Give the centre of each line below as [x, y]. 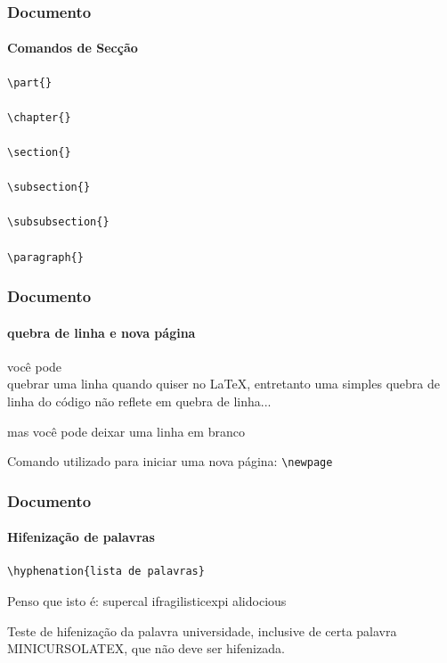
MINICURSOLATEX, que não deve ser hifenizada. [146, 648]
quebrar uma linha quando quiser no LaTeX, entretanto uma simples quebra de [223, 384]
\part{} [30, 82]
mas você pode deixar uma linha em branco [126, 431]
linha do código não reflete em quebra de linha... [139, 401]
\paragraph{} [45, 257]
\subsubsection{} [58, 222]
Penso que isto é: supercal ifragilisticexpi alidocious [147, 601]
